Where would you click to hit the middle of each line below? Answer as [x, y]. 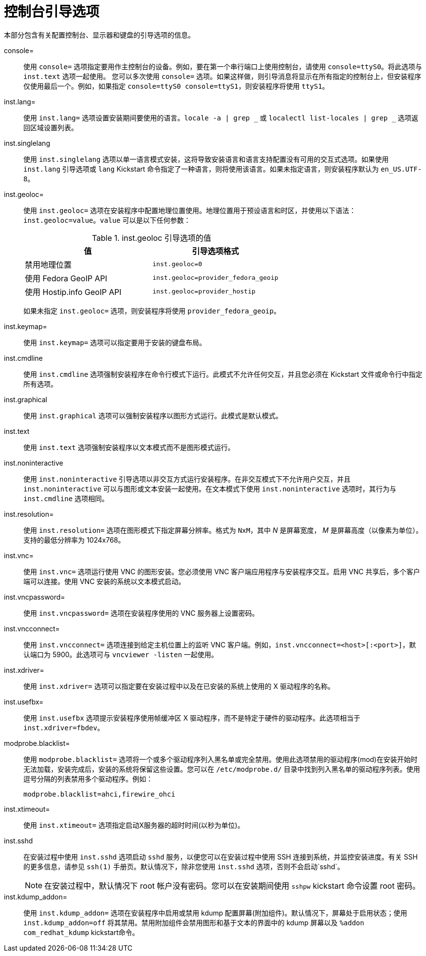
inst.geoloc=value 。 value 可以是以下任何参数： [107, 220]
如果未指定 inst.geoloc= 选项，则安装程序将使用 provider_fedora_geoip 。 [152, 311]
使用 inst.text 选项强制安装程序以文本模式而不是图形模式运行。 [129, 447]
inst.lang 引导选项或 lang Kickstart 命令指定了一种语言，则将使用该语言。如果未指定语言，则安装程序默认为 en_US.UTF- [223, 169]
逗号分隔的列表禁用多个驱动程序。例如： [88, 779]
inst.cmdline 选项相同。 [66, 498]
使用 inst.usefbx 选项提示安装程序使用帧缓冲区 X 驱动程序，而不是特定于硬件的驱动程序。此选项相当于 [192, 718]
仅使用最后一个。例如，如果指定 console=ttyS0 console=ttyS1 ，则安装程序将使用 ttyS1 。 [176, 86]
